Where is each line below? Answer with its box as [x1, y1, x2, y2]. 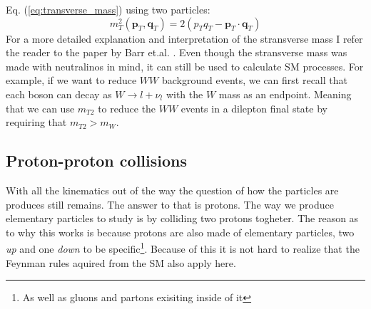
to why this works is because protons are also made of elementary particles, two [6, 224, 355, 239]
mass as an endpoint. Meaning [218, 86, 352, 101]
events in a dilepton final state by [181, 100, 327, 115]
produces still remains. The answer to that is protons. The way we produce [6, 197, 334, 211]
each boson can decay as [6, 86, 112, 101]
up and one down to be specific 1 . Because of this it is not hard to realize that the [6, 239, 360, 256]
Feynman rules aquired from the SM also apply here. [6, 255, 236, 270]
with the [166, 86, 203, 101]
